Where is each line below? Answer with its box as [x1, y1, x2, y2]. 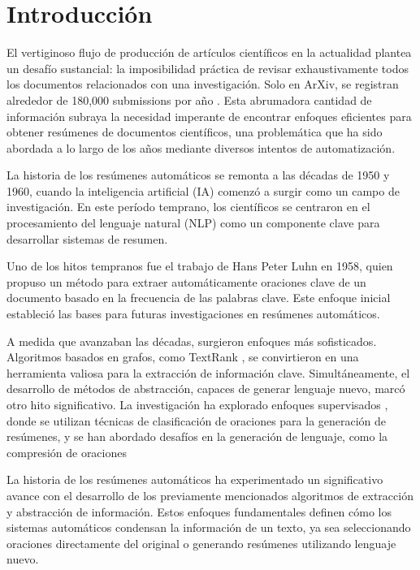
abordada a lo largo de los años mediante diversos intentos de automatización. [6, 139, 396, 156]
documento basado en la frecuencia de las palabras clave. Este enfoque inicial [6, 289, 391, 306]
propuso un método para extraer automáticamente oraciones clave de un [6, 273, 366, 290]
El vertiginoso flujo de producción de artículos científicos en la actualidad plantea [6, 44, 412, 61]
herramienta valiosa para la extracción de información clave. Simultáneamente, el [6, 364, 410, 381]
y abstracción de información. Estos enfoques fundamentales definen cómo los [6, 503, 392, 520]
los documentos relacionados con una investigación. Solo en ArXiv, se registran [6, 76, 399, 93]
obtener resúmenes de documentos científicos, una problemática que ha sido [6, 123, 383, 140]
